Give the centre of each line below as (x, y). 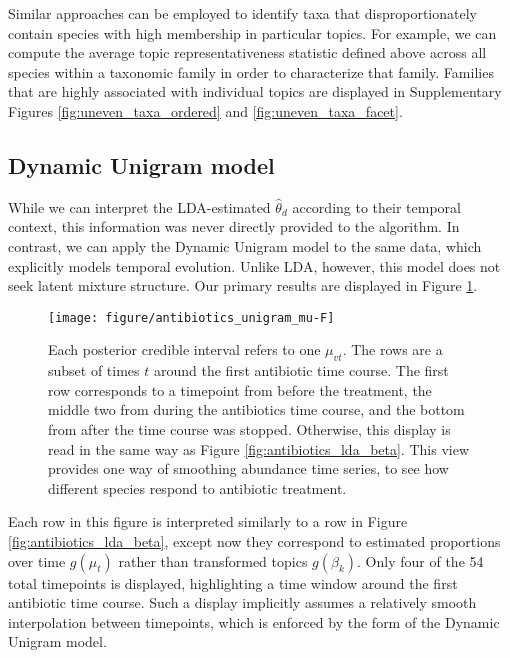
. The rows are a (392, 349)
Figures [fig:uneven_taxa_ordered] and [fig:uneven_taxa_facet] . (205, 110)
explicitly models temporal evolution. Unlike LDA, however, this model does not (254, 265)
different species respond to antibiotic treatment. (197, 487)
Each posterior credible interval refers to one (184, 349)
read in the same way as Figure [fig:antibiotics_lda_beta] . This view (258, 448)
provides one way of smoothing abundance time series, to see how (248, 468)
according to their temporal (376, 206)
